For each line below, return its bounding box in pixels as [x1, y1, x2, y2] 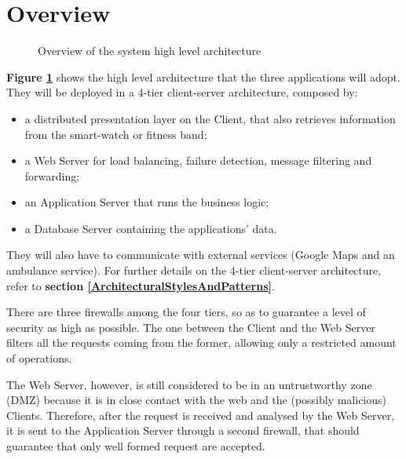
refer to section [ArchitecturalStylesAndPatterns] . [6, 277, 275, 293]
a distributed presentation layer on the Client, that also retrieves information [24, 110, 396, 126]
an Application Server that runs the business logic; [24, 194, 269, 210]
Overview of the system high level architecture [38, 42, 262, 59]
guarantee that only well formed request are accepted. [6, 438, 265, 454]
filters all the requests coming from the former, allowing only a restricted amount [6, 334, 397, 351]
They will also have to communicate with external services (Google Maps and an [6, 246, 395, 263]
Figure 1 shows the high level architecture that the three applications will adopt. [6, 68, 401, 85]
